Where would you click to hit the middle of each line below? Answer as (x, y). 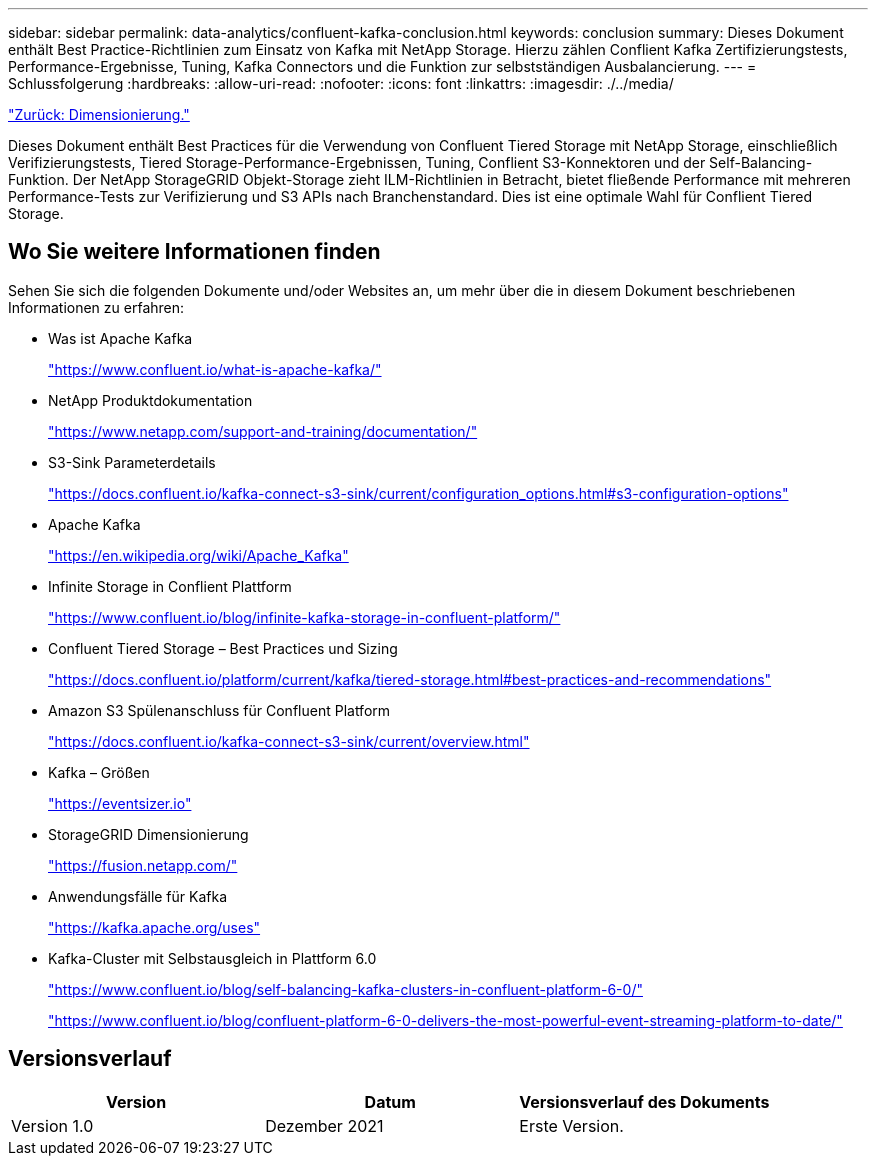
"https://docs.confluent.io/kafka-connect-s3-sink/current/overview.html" (289, 741)
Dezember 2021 (324, 1125)
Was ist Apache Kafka (120, 338)
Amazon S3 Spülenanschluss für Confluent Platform (219, 710)
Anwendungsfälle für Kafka (138, 896)
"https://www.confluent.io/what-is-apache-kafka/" (215, 369)
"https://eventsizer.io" (120, 803)
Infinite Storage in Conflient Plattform (170, 586)
